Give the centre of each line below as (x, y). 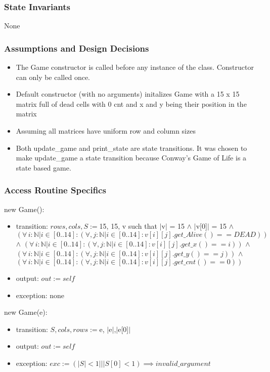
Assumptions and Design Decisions (77, 48)
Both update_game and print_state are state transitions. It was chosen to (131, 148)
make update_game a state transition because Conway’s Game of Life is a (131, 158)
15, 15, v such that (128, 226)
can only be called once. (53, 77)
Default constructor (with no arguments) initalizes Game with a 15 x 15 (128, 94)
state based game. (43, 167)
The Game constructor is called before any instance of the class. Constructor (135, 67)
